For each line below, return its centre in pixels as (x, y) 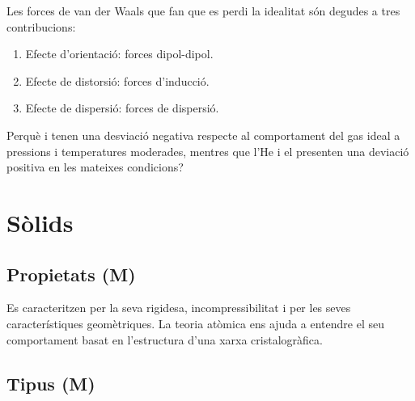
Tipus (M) (51, 383)
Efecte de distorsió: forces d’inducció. (117, 80)
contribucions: (41, 26)
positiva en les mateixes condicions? (95, 167)
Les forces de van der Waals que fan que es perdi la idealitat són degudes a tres (203, 11)
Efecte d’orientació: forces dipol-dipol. (119, 54)
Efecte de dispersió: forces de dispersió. (122, 108)
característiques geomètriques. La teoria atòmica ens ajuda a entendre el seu (195, 323)
